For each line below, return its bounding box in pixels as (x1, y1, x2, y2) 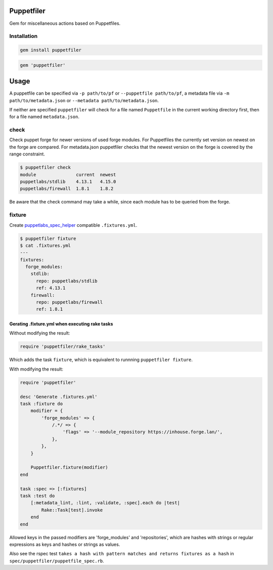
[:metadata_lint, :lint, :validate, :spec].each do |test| (30, 500, 180, 506)
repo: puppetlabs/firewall (36, 299, 103, 305)
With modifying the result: (9, 366, 63, 372)
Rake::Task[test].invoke (41, 507, 103, 513)
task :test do (20, 493, 55, 499)
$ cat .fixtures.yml (20, 242, 71, 248)
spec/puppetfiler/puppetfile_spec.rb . (9, 557, 105, 564)
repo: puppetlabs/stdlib (36, 278, 98, 283)
